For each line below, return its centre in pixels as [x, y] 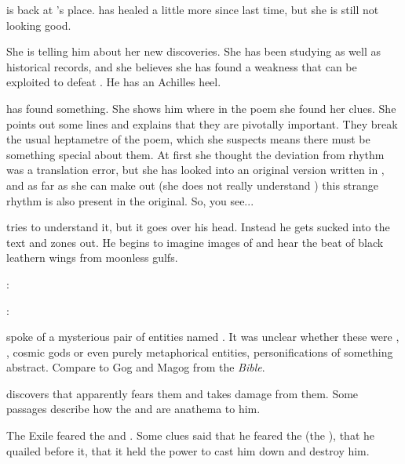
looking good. [39, 25]
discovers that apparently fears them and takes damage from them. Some [182, 393]
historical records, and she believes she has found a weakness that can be [182, 66]
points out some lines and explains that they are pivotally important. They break [202, 123]
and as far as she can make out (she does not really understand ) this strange [193, 185]
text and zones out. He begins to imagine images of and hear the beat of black [195, 242]
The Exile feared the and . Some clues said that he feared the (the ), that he [191, 435]
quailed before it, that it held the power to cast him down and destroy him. [188, 450]
